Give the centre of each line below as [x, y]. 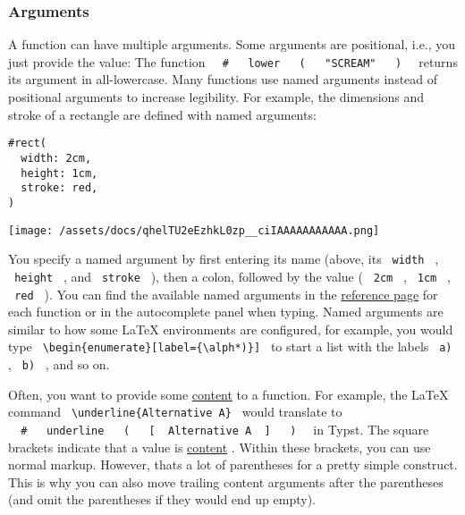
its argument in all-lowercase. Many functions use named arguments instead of [223, 79]
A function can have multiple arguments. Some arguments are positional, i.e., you [232, 44]
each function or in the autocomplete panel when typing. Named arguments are [226, 312]
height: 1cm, [59, 173]
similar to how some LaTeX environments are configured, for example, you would [231, 329]
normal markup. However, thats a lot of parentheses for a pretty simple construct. [233, 464]
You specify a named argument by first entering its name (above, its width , [224, 259]
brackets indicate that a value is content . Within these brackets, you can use [220, 447]
